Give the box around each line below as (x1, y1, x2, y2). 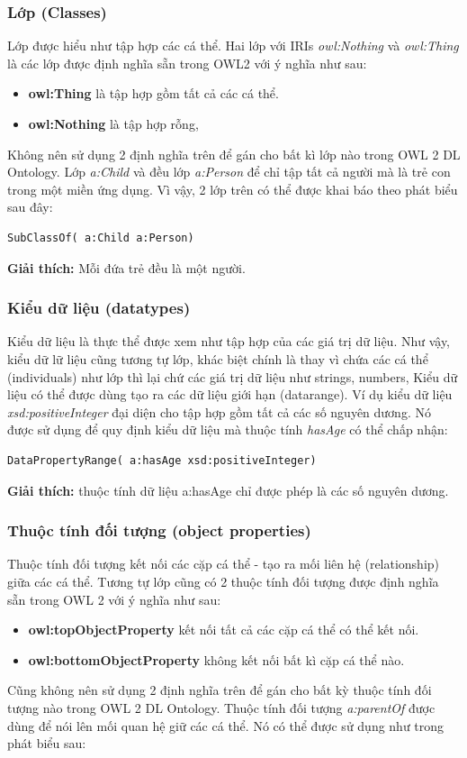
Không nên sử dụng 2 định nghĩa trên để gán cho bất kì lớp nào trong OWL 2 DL (7, 144, 461, 163)
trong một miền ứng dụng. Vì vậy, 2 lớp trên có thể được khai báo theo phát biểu (7, 179, 458, 198)
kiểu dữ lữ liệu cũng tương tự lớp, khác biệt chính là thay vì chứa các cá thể (7, 349, 428, 368)
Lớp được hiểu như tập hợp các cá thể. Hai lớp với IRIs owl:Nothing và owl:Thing (7, 36, 459, 55)
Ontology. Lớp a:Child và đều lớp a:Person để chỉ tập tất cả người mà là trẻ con (7, 162, 451, 181)
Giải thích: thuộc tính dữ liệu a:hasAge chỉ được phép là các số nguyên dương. (7, 480, 449, 499)
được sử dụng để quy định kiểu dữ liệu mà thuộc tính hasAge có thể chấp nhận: (7, 420, 448, 439)
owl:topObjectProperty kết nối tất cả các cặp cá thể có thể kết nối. (28, 620, 419, 639)
